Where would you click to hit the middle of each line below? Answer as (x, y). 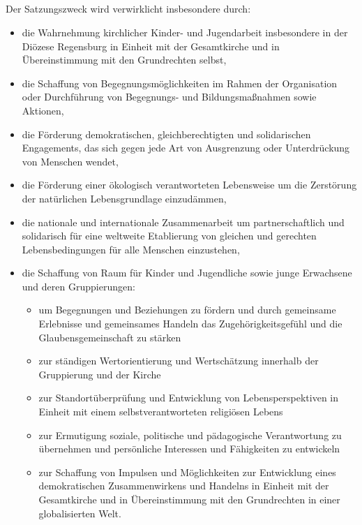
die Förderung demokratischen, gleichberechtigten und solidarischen (166, 134)
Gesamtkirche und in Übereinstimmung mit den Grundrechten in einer (189, 500)
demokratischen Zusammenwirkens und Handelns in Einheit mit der (184, 486)
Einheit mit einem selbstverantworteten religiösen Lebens (161, 412)
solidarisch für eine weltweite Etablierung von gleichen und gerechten (169, 236)
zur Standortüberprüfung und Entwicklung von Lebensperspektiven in (188, 398)
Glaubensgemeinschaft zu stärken (110, 337)
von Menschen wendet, (70, 161)
